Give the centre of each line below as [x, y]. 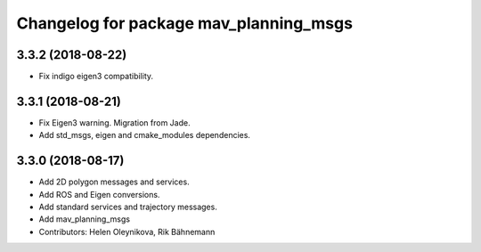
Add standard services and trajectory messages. [128, 207]
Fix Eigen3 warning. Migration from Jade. [114, 122]
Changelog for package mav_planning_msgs [185, 23]
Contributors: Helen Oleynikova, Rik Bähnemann [127, 232]
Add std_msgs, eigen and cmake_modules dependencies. [145, 135]
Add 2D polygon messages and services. [114, 182]
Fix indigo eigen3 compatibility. [96, 77]
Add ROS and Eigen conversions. [99, 194]
